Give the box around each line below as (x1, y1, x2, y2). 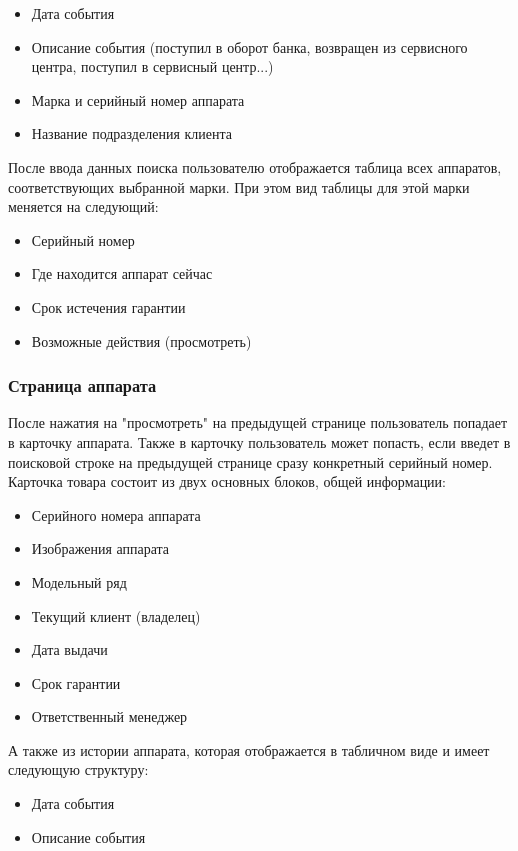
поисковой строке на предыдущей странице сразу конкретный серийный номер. (8, 451, 493, 472)
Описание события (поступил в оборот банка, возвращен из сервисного (31, 36, 468, 57)
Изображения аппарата (31, 538, 170, 559)
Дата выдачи (31, 639, 108, 660)
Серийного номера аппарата (31, 504, 201, 525)
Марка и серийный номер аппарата (31, 89, 245, 110)
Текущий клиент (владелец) (31, 605, 201, 626)
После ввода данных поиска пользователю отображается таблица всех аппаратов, (8, 156, 502, 177)
